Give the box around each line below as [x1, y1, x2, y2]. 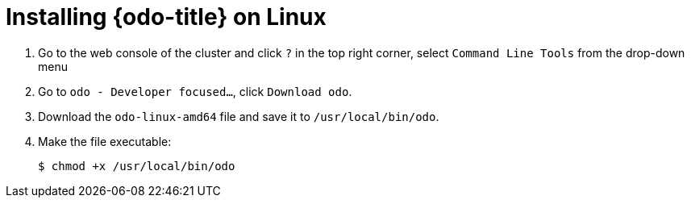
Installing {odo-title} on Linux [6, 3, 327, 31]
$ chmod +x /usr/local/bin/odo [38, 159, 235, 173]
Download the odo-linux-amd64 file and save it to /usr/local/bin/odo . [38, 109, 439, 123]
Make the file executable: [38, 134, 172, 148]
